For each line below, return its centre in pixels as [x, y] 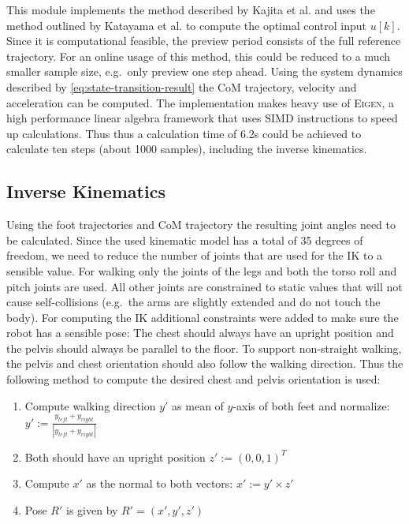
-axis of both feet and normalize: [311, 405]
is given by [92, 510]
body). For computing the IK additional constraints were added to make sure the [203, 317]
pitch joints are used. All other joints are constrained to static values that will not [204, 286]
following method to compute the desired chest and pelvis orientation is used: [193, 379]
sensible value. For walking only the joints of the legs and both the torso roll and [202, 270]
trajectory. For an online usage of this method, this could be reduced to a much [199, 56]
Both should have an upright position [115, 457]
